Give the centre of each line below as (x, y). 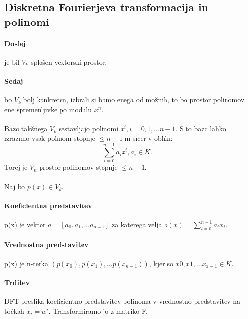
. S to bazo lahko (201, 128)
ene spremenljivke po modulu (48, 109)
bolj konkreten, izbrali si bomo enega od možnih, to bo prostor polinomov (134, 100)
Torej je (16, 167)
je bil (12, 61)
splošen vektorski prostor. (69, 61)
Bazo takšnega (26, 128)
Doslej (15, 43)
